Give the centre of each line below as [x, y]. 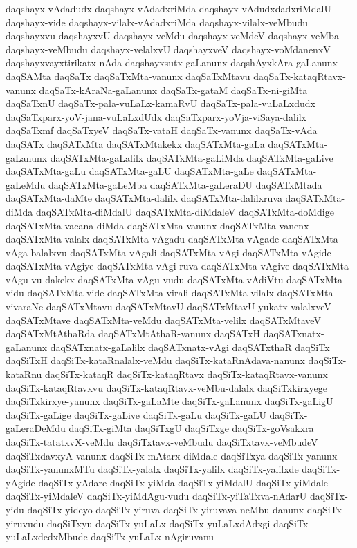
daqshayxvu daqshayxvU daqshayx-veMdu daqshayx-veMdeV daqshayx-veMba [172, 36]
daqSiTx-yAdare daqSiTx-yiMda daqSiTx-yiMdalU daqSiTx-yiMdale [183, 482]
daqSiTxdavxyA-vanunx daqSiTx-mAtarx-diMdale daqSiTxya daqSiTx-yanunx [172, 455]
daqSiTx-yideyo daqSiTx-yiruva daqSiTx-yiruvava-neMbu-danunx [166, 509]
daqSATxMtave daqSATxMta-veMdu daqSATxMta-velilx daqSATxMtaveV [163, 320]
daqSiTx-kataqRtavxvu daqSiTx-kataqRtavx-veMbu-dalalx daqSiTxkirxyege [166, 387]
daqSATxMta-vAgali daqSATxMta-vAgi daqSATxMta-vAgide [201, 252]
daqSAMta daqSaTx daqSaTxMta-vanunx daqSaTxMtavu [128, 76]
